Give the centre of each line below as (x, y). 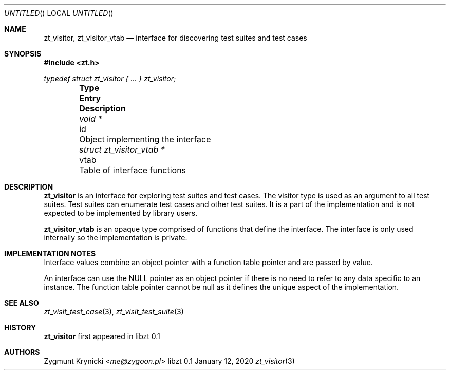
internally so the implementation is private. (116, 238)
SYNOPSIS (23, 54)
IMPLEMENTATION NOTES (50, 254)
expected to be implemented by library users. (121, 213)
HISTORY (20, 328)
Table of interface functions (133, 170)
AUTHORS (22, 352)
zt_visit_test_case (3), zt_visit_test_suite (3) (114, 312)
